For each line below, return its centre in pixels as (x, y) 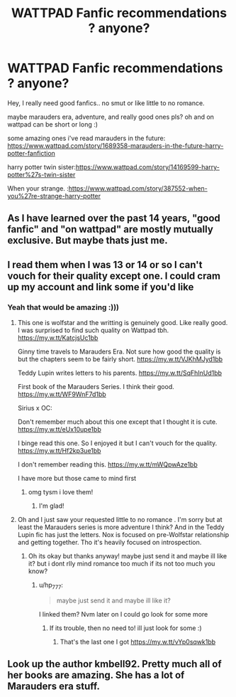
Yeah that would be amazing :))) (63, 307)
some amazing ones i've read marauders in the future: (86, 138)
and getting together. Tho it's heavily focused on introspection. (109, 543)
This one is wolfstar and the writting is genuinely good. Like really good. (123, 323)
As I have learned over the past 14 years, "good (114, 218)
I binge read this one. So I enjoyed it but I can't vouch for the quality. (117, 443)
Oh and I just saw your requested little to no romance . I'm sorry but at (120, 520)
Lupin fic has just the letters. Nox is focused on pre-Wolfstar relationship (123, 535)
